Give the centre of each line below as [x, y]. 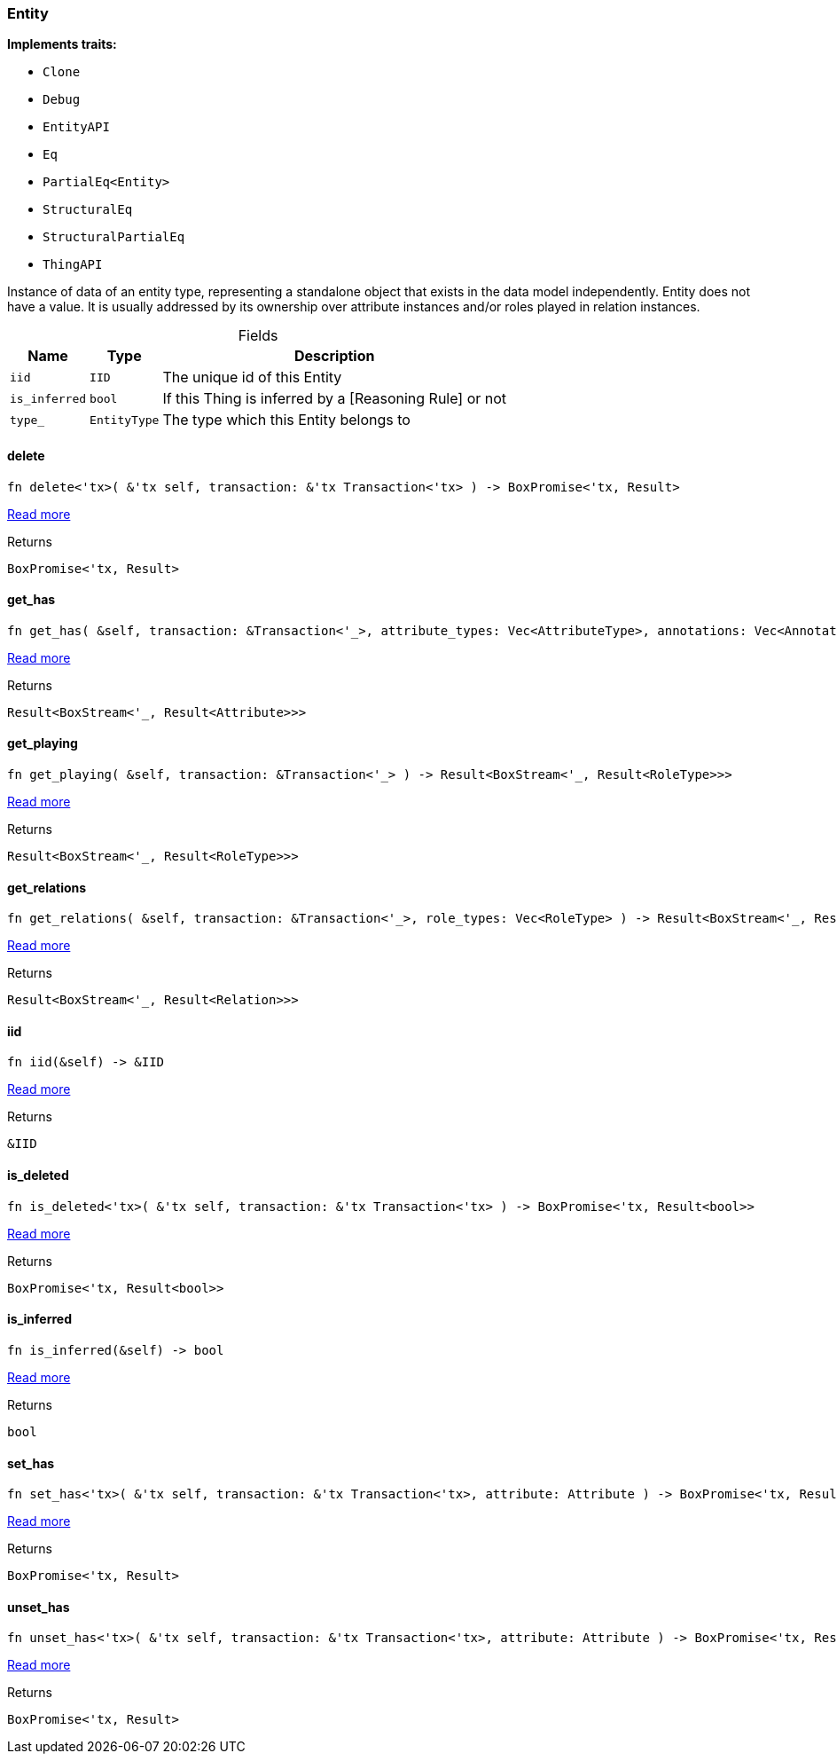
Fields [258, 336]
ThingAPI [73, 265]
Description [335, 356]
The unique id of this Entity [252, 377]
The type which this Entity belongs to [286, 420]
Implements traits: [62, 44]
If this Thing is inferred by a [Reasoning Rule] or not [335, 399]
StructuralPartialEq [114, 237]
